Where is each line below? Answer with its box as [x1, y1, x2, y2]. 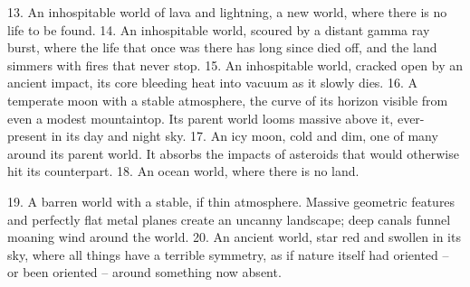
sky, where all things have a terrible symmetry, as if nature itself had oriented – [7, 245, 449, 264]
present [7, 126, 48, 145]
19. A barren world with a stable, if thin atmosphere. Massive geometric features [7, 191, 456, 210]
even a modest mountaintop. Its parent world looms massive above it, [7, 108, 394, 127]
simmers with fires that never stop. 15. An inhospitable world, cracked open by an [7, 55, 464, 74]
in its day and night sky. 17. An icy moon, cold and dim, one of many [51, 126, 438, 145]
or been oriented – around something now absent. [7, 263, 282, 282]
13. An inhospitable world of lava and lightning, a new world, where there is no [7, 3, 447, 21]
